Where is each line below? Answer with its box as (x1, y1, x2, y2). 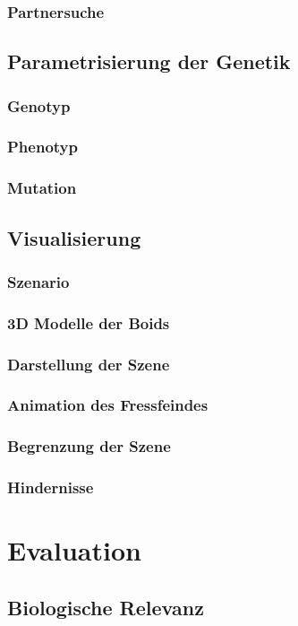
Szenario (7, 270, 70, 292)
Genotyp (7, 94, 71, 117)
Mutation (7, 177, 77, 199)
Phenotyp (7, 135, 78, 158)
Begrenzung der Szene (7, 435, 171, 457)
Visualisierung (7, 223, 141, 251)
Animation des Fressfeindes (7, 394, 209, 416)
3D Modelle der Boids (7, 311, 170, 334)
